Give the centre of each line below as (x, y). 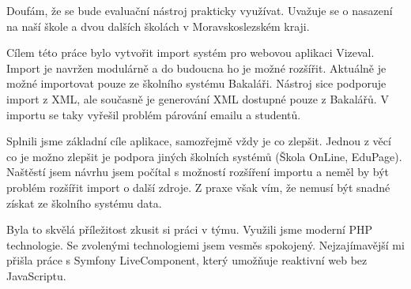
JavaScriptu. (36, 275)
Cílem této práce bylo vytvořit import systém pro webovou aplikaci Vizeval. (190, 53)
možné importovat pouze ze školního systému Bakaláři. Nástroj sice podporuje (196, 83)
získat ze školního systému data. (84, 203)
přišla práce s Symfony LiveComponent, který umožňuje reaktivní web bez (187, 260)
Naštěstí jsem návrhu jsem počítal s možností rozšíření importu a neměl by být (198, 172)
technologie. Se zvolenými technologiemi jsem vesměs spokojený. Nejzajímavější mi (205, 244)
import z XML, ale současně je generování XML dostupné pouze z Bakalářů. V (198, 98)
